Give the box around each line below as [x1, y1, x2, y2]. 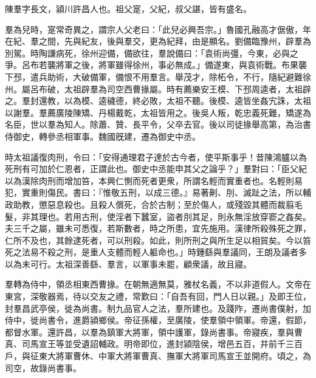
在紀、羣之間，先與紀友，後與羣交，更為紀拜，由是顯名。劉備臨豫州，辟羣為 [5, 35, 311, 47]
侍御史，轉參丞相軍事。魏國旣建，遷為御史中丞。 [5, 129, 201, 142]
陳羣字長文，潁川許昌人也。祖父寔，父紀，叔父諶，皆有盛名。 [5, 2, 252, 15]
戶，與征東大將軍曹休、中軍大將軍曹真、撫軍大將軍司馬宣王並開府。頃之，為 [5, 349, 311, 362]
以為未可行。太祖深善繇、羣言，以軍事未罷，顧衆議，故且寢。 [5, 257, 252, 270]
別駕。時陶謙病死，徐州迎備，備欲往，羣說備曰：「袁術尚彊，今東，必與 [5, 46, 290, 59]
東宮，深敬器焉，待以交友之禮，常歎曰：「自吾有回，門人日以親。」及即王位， [5, 290, 311, 303]
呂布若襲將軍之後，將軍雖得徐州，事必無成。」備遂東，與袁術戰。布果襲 [21, 58, 307, 71]
